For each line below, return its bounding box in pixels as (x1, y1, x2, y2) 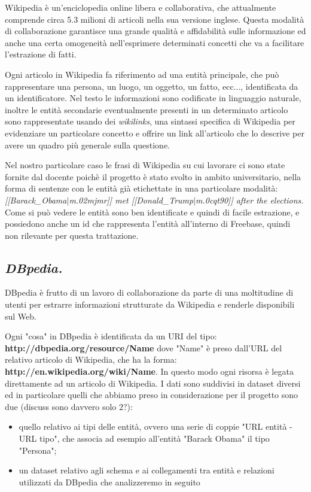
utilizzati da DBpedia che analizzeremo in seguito (19, 475, 200, 488)
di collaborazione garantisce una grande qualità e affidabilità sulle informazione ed (5, 25, 306, 37)
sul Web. (5, 309, 36, 322)
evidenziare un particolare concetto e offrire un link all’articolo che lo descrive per (5, 126, 304, 139)
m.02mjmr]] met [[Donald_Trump (69, 193, 194, 206)
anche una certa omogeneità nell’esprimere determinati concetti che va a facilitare (5, 36, 304, 48)
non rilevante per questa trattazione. (5, 229, 139, 241)
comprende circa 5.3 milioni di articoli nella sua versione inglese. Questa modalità (5, 13, 304, 25)
